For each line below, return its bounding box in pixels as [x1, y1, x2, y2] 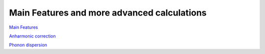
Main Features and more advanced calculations [9, 7, 207, 18]
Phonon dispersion [9, 42, 48, 48]
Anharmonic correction [9, 33, 56, 39]
